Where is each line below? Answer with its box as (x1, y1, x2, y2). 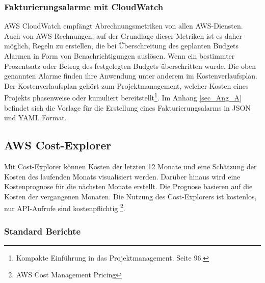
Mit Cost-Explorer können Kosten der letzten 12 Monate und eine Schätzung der (4, 161, 257, 172)
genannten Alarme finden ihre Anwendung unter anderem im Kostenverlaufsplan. (4, 70, 257, 81)
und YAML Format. (4, 112, 67, 123)
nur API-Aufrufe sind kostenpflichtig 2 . (4, 201, 125, 214)
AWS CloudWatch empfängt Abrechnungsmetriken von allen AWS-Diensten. (4, 20, 243, 31)
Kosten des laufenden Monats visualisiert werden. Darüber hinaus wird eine (4, 171, 241, 182)
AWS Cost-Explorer (4, 137, 112, 153)
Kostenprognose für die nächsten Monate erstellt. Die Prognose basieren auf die (4, 181, 253, 192)
